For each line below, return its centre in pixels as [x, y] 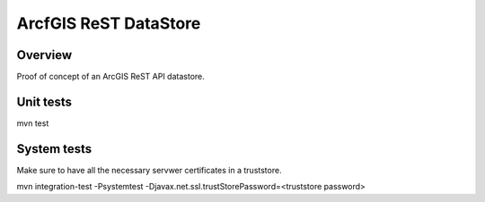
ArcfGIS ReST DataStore [109, 23]
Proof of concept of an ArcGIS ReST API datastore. [111, 77]
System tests [54, 149]
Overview [44, 55]
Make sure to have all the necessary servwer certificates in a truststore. [149, 170]
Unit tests [44, 101]
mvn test [33, 123]
